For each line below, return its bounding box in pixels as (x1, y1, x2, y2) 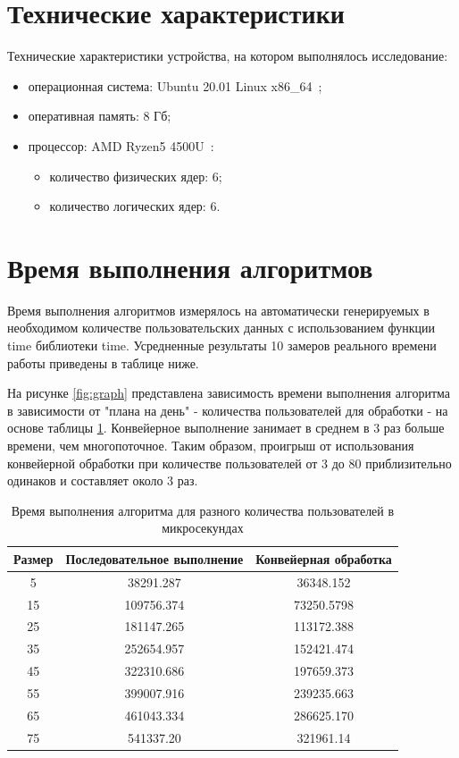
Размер (13, 549, 54, 568)
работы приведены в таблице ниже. (7, 353, 199, 372)
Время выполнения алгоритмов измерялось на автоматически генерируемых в (7, 300, 430, 319)
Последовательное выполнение (65, 549, 244, 568)
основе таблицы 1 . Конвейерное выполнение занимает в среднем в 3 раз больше (7, 418, 445, 437)
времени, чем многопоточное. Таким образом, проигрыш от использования (7, 435, 414, 454)
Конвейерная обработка (255, 549, 392, 568)
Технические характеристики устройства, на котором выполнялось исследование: (7, 46, 448, 65)
